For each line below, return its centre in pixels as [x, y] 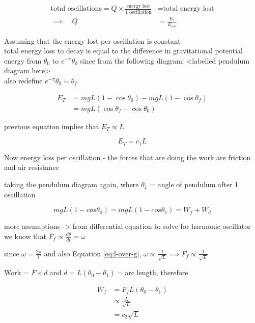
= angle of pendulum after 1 [194, 184]
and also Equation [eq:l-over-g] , [93, 253]
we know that [25, 236]
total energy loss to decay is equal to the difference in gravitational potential [123, 51]
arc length [140, 273]
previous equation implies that [52, 126]
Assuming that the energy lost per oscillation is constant [92, 40]
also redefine [23, 81]
